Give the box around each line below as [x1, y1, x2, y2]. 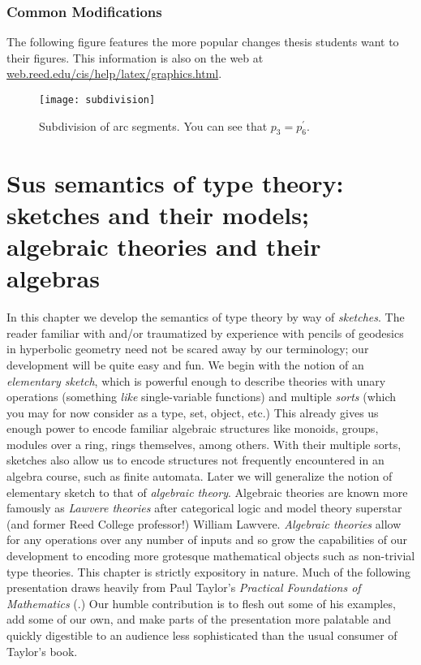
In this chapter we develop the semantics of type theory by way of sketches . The [6, 309, 405, 326]
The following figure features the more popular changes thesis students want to [6, 33, 399, 50]
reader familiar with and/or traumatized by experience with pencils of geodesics [6, 324, 404, 341]
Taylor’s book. [6, 642, 78, 659]
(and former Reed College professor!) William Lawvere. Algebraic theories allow [6, 515, 402, 532]
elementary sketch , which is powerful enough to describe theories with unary [6, 372, 386, 389]
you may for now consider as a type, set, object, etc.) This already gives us [6, 404, 379, 421]
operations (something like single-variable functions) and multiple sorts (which [6, 388, 397, 405]
